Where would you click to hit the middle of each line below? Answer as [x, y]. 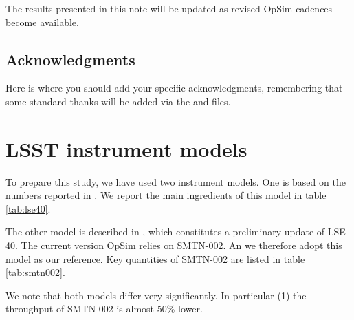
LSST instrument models [126, 148]
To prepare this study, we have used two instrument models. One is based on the [176, 181]
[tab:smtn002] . [35, 272]
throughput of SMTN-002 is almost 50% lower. [104, 309]
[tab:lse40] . [28, 208]
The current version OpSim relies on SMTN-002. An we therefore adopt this [181, 245]
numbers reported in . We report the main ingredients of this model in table [166, 195]
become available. [42, 22]
